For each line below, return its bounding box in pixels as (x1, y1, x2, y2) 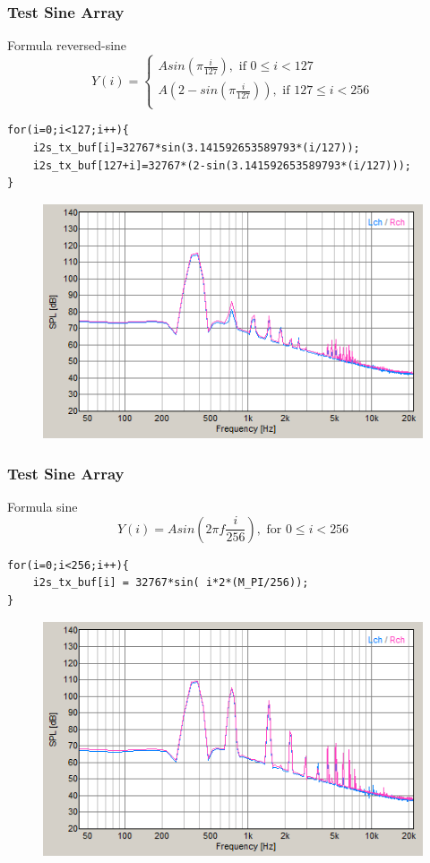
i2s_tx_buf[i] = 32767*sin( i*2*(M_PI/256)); (32, 576, 309, 590)
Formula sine (7, 497, 78, 516)
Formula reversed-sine (7, 36, 127, 55)
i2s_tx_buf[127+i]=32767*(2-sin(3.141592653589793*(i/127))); (32, 159, 412, 172)
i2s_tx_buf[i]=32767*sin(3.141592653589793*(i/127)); (32, 142, 360, 154)
